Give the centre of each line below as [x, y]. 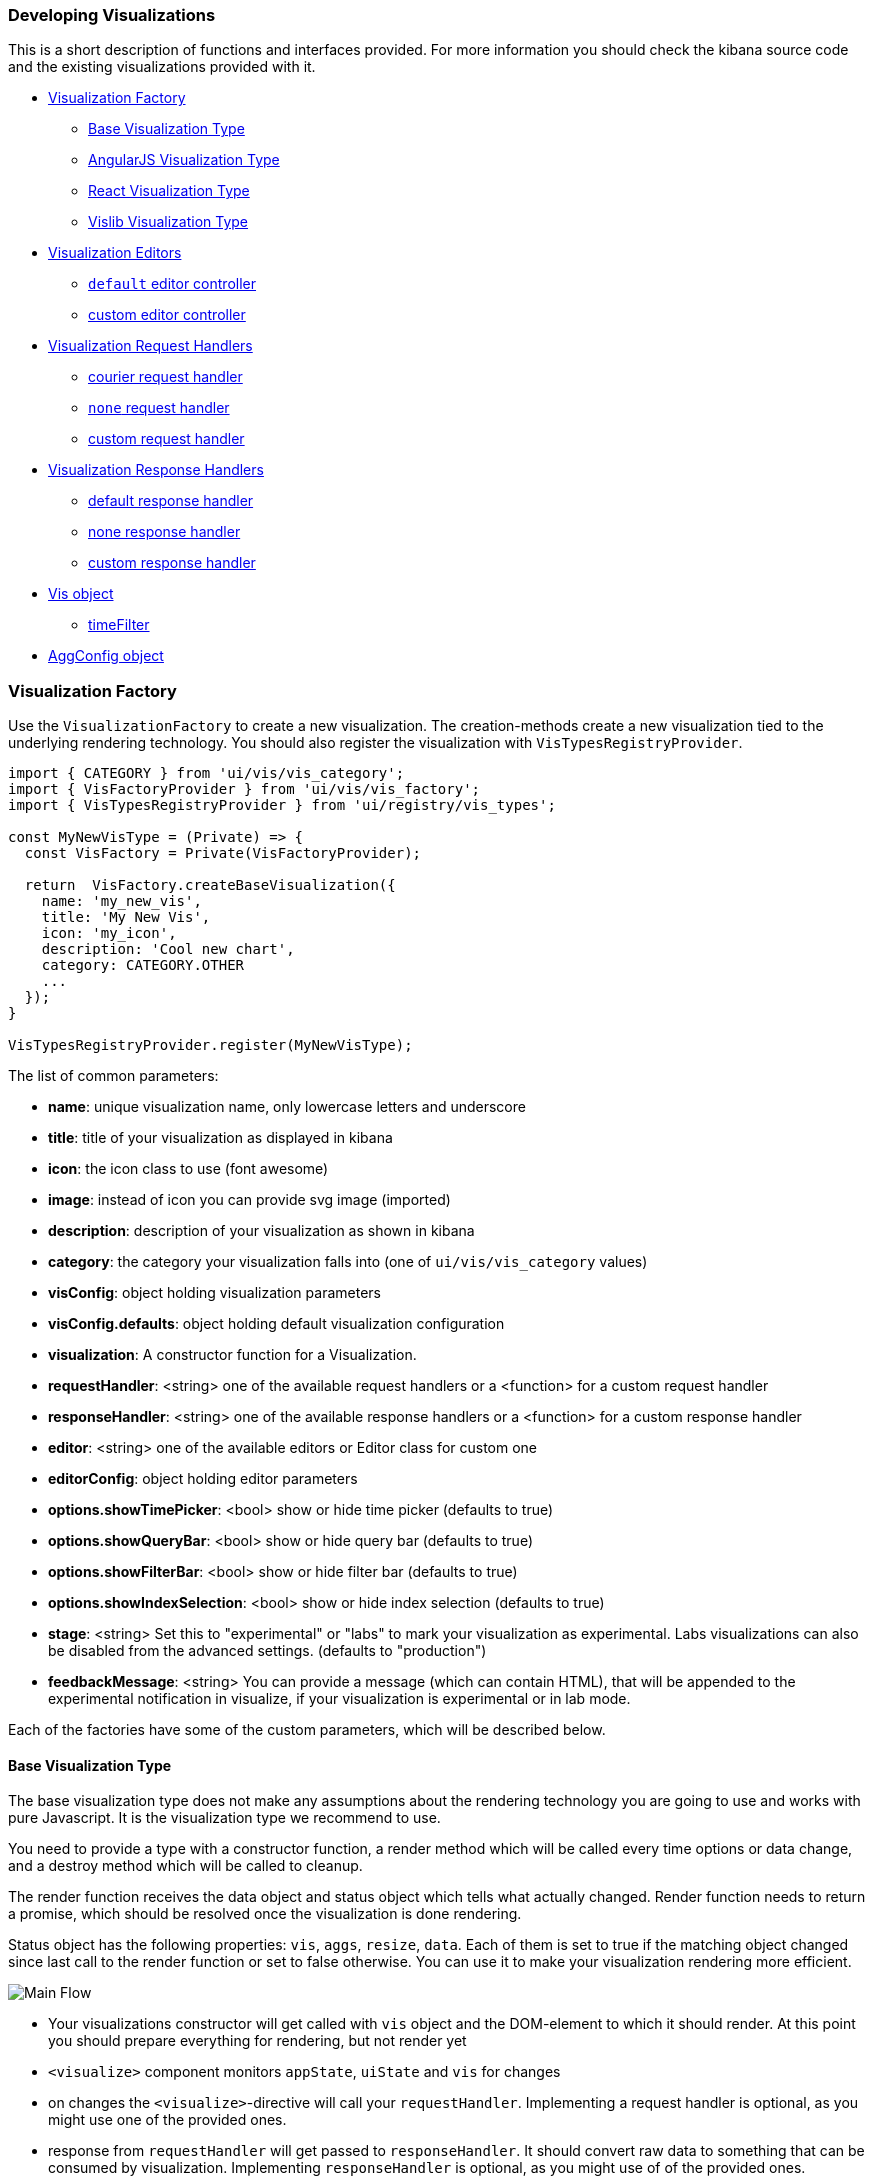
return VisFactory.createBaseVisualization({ [210, 885]
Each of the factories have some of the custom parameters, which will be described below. [307, 1730]
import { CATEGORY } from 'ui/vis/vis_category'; [206, 773]
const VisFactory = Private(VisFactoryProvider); [223, 853]
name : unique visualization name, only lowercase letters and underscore [287, 1107]
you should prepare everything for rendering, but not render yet [257, 2041]
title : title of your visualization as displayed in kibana [220, 1138]
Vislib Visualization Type [168, 222]
